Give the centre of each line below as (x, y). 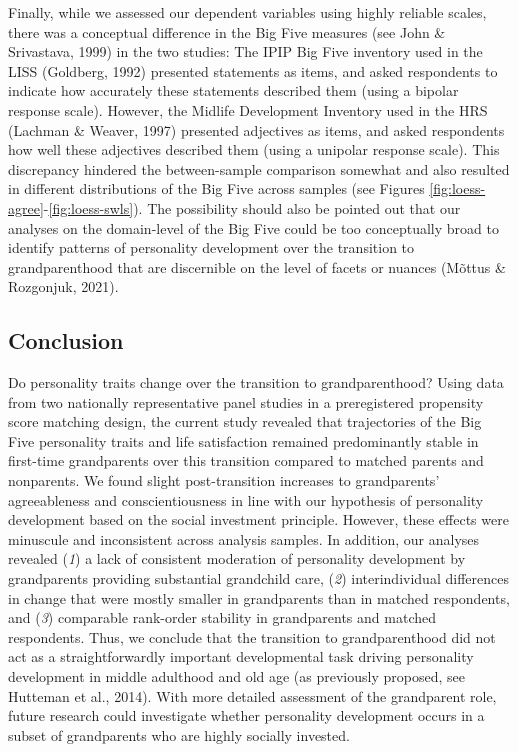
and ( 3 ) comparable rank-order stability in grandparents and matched (222, 617)
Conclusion (66, 340)
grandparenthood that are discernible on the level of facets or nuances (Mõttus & (257, 266)
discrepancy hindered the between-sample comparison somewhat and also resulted (259, 168)
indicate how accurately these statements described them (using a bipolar (233, 90)
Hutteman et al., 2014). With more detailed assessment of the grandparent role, (252, 695)
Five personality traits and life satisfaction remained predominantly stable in (243, 440)
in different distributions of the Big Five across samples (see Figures (216, 188)
